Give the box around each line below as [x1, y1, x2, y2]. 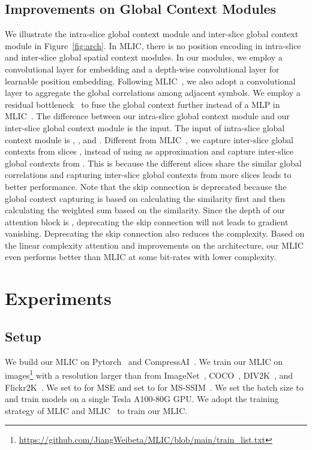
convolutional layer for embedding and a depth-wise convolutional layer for [5, 62, 280, 75]
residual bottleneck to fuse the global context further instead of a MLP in [5, 98, 280, 110]
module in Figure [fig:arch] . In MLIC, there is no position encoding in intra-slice [5, 39, 301, 52]
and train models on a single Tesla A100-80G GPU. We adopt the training [5, 392, 279, 405]
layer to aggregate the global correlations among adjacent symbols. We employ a [5, 86, 301, 99]
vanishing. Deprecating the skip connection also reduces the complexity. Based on [5, 227, 305, 240]
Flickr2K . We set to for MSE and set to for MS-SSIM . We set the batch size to [5, 380, 304, 393]
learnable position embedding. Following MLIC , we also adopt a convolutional [5, 74, 296, 87]
